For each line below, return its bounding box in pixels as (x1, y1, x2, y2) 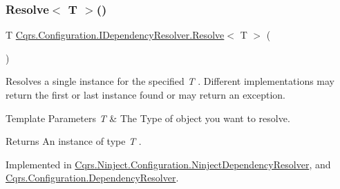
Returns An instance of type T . (6, 134, 142, 148)
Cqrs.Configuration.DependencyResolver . (6, 170, 179, 185)
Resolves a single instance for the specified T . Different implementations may (6, 74, 335, 88)
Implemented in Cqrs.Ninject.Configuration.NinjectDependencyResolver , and (6, 157, 331, 171)
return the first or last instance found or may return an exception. (6, 88, 285, 101)
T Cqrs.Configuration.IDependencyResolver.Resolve (6, 28, 225, 42)
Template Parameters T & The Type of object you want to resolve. (6, 110, 290, 125)
